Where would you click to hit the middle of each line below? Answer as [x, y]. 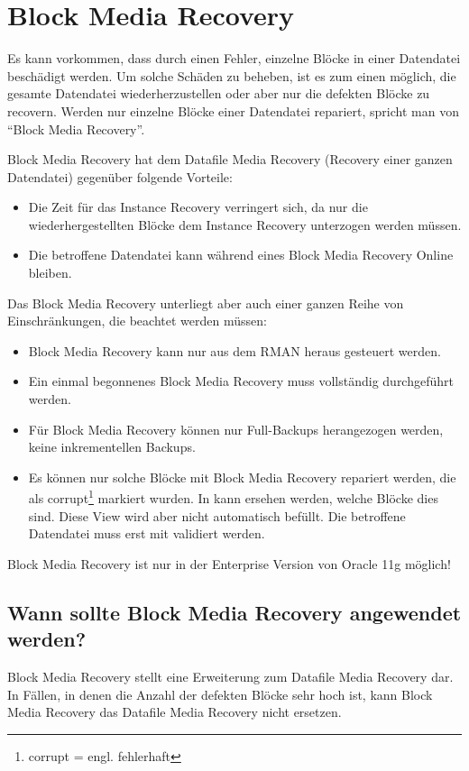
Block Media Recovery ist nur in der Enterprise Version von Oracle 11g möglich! [229, 563]
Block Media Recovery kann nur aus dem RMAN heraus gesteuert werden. [234, 350]
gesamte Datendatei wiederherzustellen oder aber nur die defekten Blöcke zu [219, 93]
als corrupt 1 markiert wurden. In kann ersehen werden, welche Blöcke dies [233, 497]
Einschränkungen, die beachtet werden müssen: [137, 321]
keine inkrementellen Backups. [112, 447]
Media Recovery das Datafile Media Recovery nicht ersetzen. [175, 712]
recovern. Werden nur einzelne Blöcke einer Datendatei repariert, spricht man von [233, 110]
